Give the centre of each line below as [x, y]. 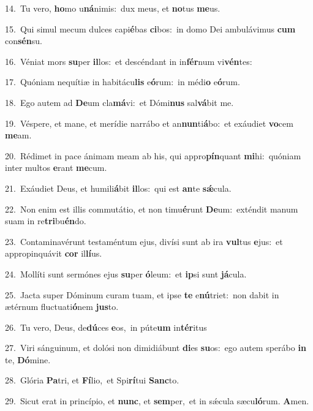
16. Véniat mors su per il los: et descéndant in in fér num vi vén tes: [129, 61]
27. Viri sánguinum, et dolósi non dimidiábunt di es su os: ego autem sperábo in [156, 348]
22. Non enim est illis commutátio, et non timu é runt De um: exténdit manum [152, 209]
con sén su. [24, 41]
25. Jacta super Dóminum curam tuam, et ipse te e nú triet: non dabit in [142, 294]
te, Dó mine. [28, 359]
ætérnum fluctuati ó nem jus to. [62, 307]
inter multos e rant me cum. [56, 168]
